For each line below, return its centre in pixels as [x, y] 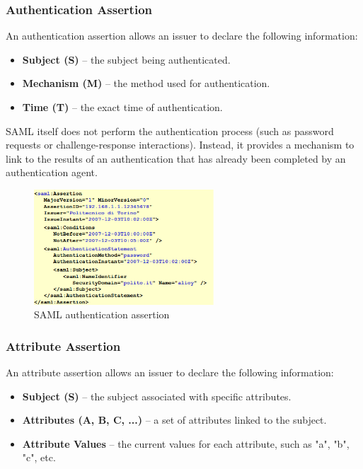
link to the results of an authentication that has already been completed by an [176, 158]
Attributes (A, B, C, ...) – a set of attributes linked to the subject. [174, 420]
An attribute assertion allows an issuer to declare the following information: [170, 372]
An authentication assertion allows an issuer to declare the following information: [182, 36]
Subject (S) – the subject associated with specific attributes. [157, 396]
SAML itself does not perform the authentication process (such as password [170, 131]
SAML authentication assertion [102, 314]
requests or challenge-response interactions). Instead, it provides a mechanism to [180, 145]
